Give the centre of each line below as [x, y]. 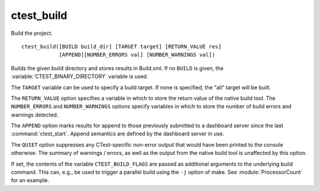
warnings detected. [35, 115]
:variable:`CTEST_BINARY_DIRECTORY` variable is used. [79, 76]
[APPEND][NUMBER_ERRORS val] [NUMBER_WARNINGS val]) [137, 55]
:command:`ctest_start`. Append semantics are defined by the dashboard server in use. [118, 134]
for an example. [30, 180]
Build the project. [32, 33]
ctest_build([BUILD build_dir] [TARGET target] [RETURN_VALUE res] [121, 46]
